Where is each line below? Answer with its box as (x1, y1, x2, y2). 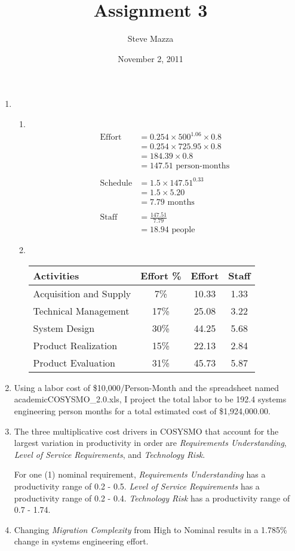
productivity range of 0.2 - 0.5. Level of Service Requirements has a (14, 479, 260, 492)
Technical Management (33, 303, 130, 318)
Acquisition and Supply (33, 286, 131, 300)
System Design (33, 321, 95, 335)
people (171, 226, 195, 235)
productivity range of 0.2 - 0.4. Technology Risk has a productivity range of (14, 491, 290, 504)
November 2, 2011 (118, 52, 183, 64)
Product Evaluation (33, 355, 116, 370)
